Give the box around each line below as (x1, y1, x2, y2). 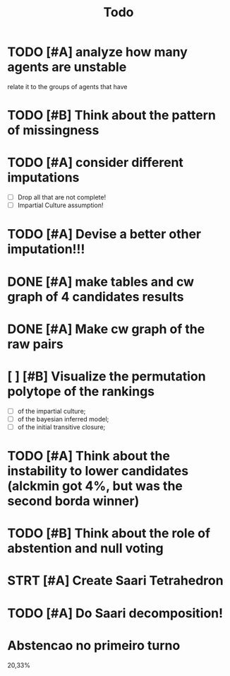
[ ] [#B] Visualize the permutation (7, 368, 206, 384)
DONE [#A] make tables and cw (7, 274, 195, 290)
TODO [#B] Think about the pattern (7, 107, 217, 124)
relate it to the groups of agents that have (7, 82, 128, 91)
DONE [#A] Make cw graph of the (7, 321, 205, 337)
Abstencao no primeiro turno (7, 637, 181, 653)
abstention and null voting (7, 540, 164, 556)
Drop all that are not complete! (17, 193, 107, 202)
